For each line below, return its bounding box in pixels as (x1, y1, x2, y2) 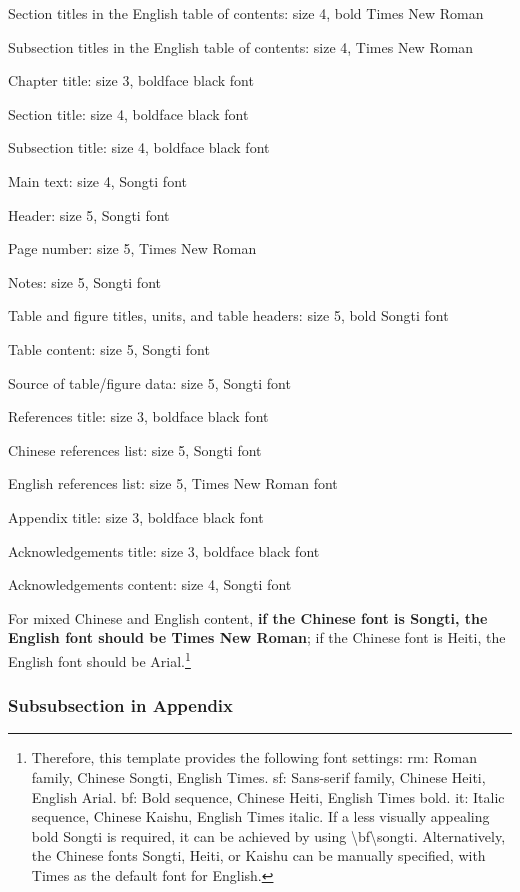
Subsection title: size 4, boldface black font (8, 137, 270, 158)
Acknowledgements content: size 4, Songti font (8, 574, 292, 595)
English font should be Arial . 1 (8, 647, 191, 671)
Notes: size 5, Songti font (8, 271, 161, 292)
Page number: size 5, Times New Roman (8, 238, 257, 259)
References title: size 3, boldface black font (8, 406, 269, 427)
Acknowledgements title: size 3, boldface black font (8, 540, 320, 561)
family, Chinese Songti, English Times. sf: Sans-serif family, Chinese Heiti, (31, 766, 486, 787)
